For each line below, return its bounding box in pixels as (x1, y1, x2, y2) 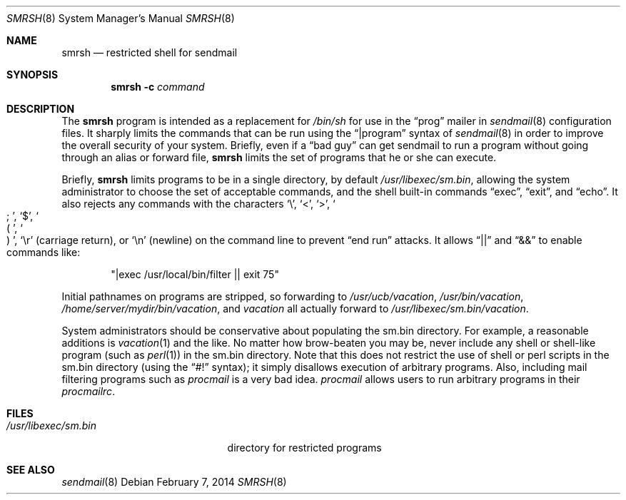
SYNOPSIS (6, 68, 59, 81)
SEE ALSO (6, 464, 55, 476)
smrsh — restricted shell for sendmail (61, 46, 238, 58)
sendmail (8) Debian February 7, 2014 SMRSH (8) (61, 476, 287, 488)
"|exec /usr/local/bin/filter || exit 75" (111, 268, 279, 280)
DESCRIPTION (6, 103, 75, 115)
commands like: (6, 246, 81, 258)
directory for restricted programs (227, 442, 382, 454)
